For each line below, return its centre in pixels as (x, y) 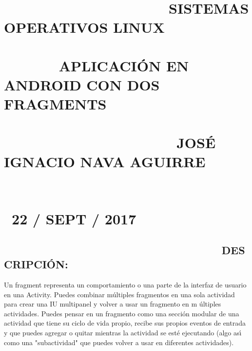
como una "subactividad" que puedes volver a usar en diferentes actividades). (119, 342)
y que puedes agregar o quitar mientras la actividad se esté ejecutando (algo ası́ (123, 332)
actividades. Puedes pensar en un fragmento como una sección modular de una (122, 313)
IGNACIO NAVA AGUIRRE (105, 161)
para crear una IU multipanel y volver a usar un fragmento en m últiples (113, 304)
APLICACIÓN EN (124, 65)
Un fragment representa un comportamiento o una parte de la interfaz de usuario (125, 285)
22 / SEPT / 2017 (74, 219)
